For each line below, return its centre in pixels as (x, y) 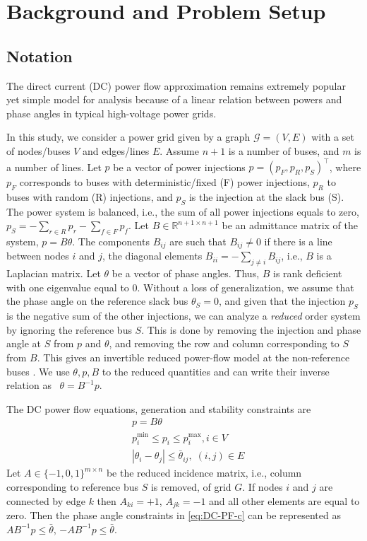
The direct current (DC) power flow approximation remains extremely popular (176, 85)
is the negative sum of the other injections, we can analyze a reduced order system (183, 316)
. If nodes (263, 486)
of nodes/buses (38, 150)
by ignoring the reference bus (69, 329)
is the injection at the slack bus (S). (266, 196)
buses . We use (38, 371)
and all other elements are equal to (284, 500)
